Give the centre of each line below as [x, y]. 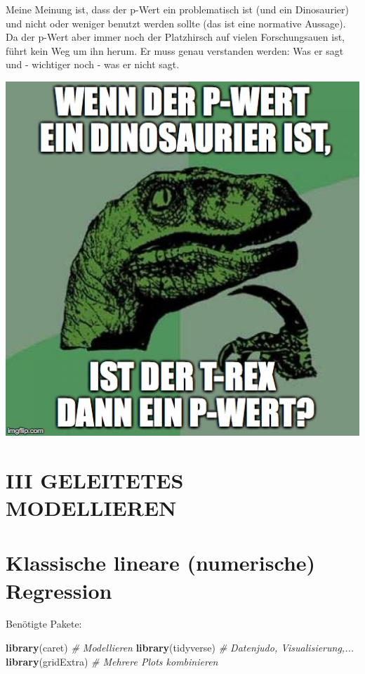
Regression [59, 590]
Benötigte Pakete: [44, 624]
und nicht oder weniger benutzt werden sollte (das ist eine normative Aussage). [176, 23]
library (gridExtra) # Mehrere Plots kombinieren [112, 661]
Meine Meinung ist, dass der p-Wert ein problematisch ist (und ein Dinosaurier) [177, 9]
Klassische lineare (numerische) [161, 563]
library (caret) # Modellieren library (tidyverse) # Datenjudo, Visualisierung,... [180, 648]
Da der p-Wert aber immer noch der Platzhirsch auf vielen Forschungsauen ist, [175, 37]
